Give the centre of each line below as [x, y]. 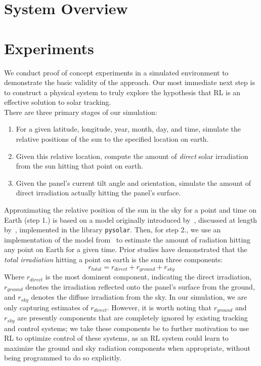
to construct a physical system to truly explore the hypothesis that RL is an [122, 92]
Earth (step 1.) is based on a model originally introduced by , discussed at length [131, 219]
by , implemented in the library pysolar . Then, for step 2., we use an [113, 230]
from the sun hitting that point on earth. [79, 166]
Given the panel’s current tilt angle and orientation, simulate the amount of [134, 182]
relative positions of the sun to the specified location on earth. [112, 139]
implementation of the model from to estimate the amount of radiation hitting [127, 239]
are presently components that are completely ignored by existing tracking [133, 318]
